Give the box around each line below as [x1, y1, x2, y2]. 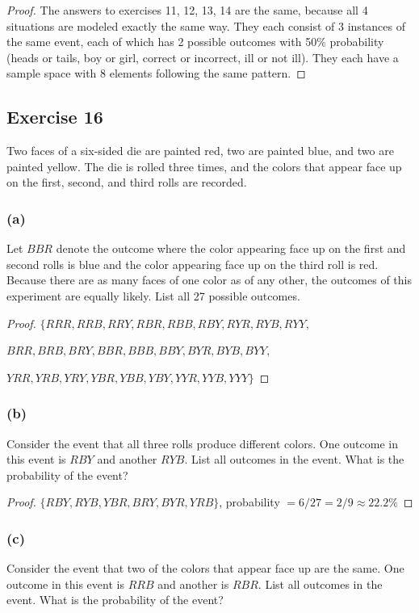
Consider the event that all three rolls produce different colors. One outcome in [6, 435, 399, 451]
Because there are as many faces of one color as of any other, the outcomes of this [6, 271, 412, 288]
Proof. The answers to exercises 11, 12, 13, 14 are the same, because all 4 [6, 2, 368, 18]
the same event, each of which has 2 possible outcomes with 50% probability [6, 33, 384, 50]
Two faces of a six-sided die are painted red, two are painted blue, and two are [6, 142, 394, 159]
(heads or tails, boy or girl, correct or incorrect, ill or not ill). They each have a [6, 48, 399, 65]
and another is [157, 575, 229, 592]
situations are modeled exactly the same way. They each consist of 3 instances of [6, 17, 406, 34]
